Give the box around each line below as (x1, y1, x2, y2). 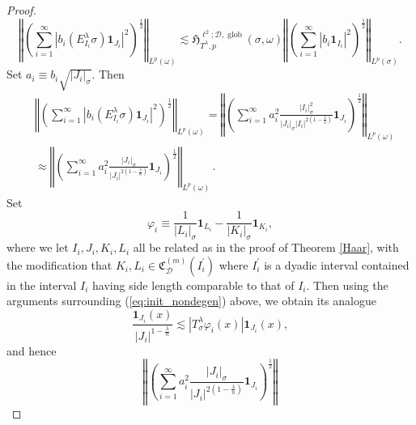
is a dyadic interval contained (264, 256, 410, 273)
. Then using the (306, 276, 388, 293)
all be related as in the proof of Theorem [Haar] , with (133, 239, 399, 256)
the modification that (6, 256, 112, 273)
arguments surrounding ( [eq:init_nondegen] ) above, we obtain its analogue (6, 292, 376, 309)
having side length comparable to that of (92, 276, 295, 293)
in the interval (6, 276, 77, 293)
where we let (6, 239, 69, 256)
